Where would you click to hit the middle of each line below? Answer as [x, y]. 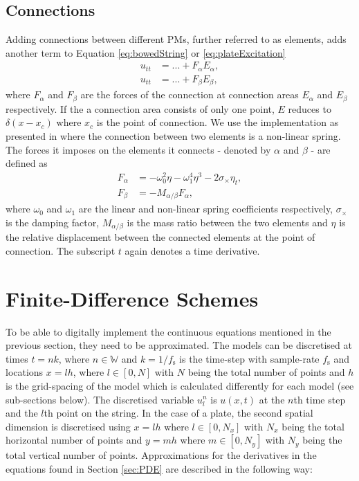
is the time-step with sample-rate [249, 358]
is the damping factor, [53, 222]
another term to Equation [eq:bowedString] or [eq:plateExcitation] [146, 52]
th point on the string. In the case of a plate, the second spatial [178, 413]
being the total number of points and [266, 372]
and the [22, 413]
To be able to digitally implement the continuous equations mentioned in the [168, 331]
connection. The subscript [61, 250]
